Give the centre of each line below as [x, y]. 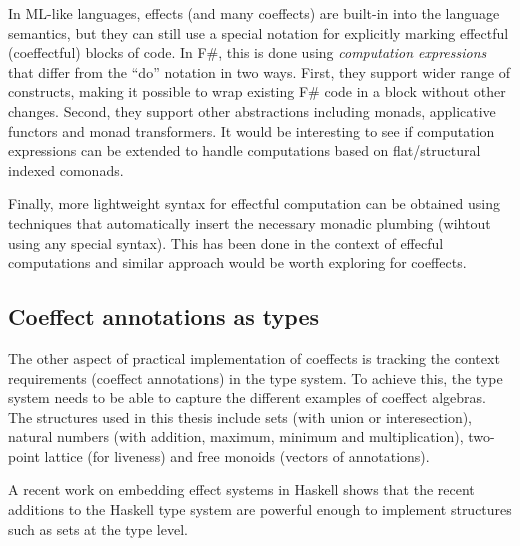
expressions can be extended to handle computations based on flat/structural [244, 150]
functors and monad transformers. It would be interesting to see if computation [251, 130]
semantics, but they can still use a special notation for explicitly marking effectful [258, 32]
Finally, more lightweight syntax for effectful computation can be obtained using [254, 203]
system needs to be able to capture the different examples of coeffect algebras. [247, 397]
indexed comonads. [66, 169]
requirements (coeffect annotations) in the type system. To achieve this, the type [255, 377]
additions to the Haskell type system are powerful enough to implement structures [260, 509]
